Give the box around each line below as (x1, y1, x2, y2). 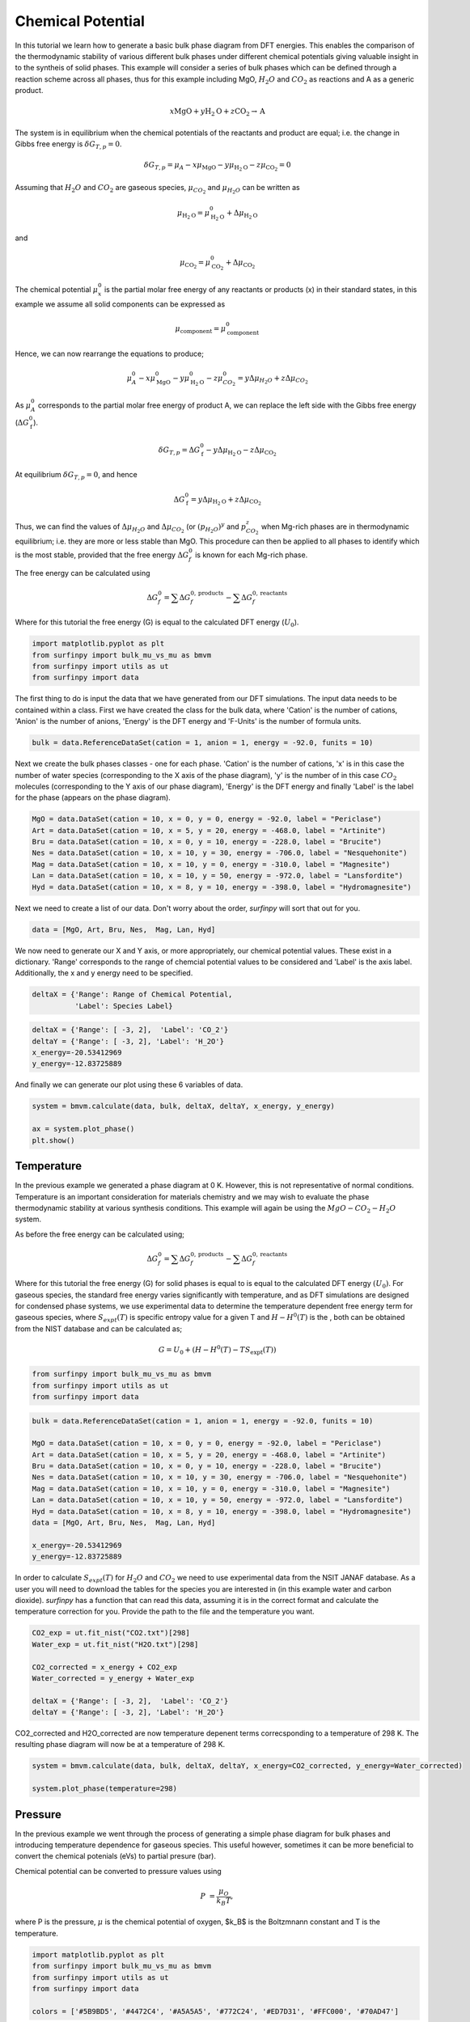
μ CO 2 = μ (179, 257, 211, 270)
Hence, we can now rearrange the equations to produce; (15, 349, 204, 358)
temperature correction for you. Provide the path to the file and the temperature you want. (15, 1606, 315, 1617)
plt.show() (32, 1136, 75, 1144)
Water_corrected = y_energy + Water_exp (32, 1673, 194, 1682)
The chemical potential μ (15, 285, 99, 294)
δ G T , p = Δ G (158, 445, 201, 456)
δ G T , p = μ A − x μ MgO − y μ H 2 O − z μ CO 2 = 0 (143, 160, 291, 173)
